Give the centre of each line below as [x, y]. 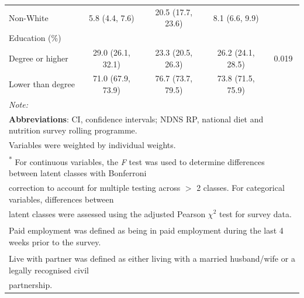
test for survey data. [255, 213]
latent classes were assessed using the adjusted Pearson [107, 213]
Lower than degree [42, 84]
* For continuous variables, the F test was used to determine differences [137, 161]
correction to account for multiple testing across [95, 188]
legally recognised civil [49, 270]
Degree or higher [39, 58]
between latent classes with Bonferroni [78, 173]
